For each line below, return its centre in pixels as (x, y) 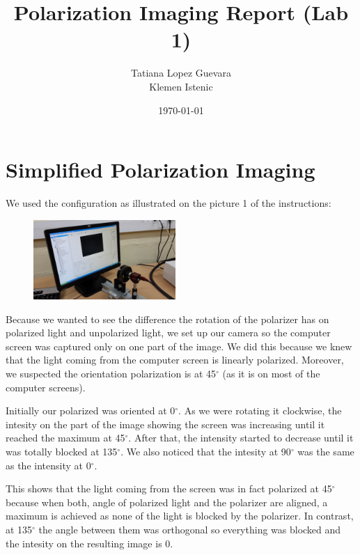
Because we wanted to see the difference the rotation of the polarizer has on (167, 319)
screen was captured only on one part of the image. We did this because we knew (179, 346)
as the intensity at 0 (48, 465)
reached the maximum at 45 (65, 438)
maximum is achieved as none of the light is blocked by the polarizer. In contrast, (180, 516)
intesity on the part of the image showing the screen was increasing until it (165, 424)
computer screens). (46, 387)
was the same (326, 452)
